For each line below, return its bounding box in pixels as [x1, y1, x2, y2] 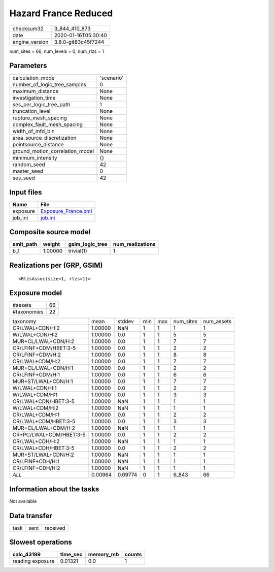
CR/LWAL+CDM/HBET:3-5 [12, 418, 76, 425]
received [44, 524, 65, 531]
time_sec [60, 551, 83, 558]
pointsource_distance [12, 141, 64, 148]
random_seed [12, 161, 45, 168]
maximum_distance [12, 88, 59, 95]
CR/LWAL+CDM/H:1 [12, 411, 60, 419]
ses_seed [12, 174, 36, 181]
